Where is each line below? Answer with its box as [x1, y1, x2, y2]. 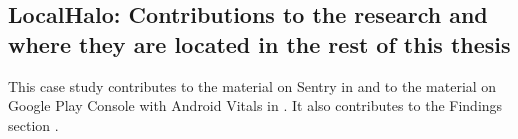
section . [8, 114, 59, 135]
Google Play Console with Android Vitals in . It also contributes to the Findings [8, 95, 503, 116]
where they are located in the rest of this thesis [8, 28, 511, 59]
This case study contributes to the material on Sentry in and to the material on [8, 75, 497, 96]
